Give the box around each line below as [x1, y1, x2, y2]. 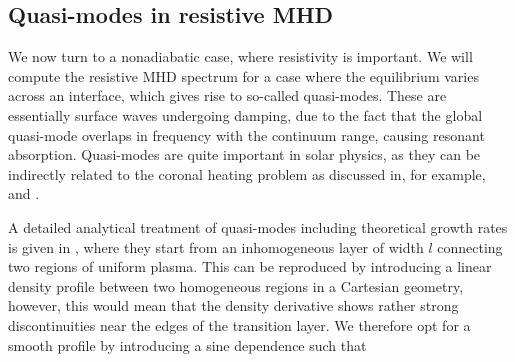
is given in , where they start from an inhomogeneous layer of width [8, 236, 424, 257]
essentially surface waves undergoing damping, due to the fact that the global [8, 104, 483, 125]
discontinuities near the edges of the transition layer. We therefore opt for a [8, 314, 471, 335]
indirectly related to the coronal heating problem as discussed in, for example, [8, 163, 486, 184]
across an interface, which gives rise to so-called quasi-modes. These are [8, 85, 447, 106]
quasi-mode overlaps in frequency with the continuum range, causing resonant [8, 124, 485, 145]
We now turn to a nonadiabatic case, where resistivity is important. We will [8, 46, 473, 67]
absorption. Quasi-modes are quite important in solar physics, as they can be [8, 144, 481, 165]
